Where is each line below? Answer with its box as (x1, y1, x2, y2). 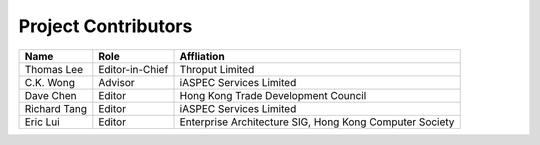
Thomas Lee (24, 62, 84, 76)
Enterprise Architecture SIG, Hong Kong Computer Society (179, 115, 455, 129)
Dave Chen (24, 88, 77, 102)
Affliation (179, 49, 225, 63)
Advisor (98, 75, 135, 89)
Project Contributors (18, 15, 193, 37)
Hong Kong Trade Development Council (179, 88, 367, 102)
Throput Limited (179, 62, 255, 76)
